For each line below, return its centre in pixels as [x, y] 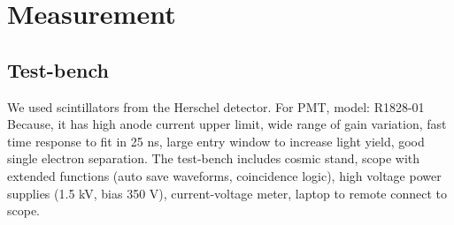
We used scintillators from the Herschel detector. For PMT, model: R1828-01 [216, 106]
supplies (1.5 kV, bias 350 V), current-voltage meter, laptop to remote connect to [227, 193]
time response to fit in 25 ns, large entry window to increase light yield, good [216, 141]
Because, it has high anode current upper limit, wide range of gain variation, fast [227, 124]
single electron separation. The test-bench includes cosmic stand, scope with [214, 158]
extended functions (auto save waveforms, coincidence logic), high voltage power [224, 175]
